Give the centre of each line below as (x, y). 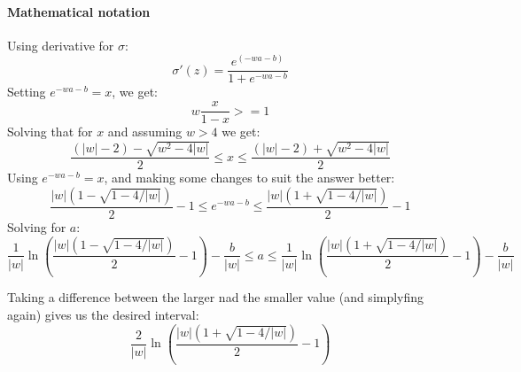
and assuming (145, 132)
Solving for (37, 226)
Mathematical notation (79, 11)
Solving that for (50, 132)
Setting (27, 92)
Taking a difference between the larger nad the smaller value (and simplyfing (216, 297)
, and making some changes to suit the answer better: (249, 178)
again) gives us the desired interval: (103, 315)
